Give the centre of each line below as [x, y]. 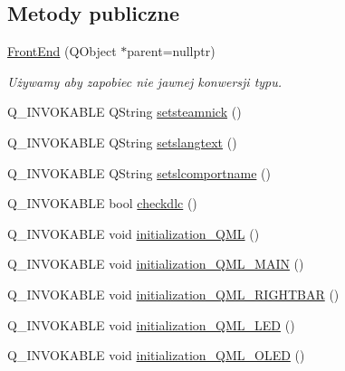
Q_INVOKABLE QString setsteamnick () [125, 112]
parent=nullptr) [171, 51]
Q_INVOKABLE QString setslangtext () [122, 142]
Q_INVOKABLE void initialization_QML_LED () [151, 324]
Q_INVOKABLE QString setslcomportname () [139, 172]
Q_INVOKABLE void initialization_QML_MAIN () [156, 264]
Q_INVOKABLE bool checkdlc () [102, 203]
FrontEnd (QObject [62, 51]
